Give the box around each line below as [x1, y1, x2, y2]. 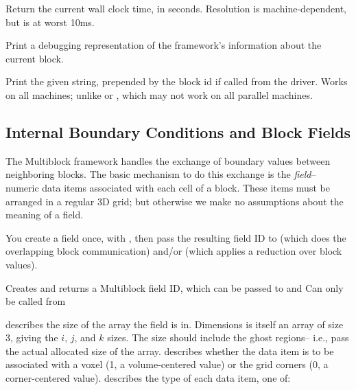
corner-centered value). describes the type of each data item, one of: [5, 371, 291, 385]
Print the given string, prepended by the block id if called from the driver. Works [5, 74, 348, 89]
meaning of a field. [5, 207, 84, 222]
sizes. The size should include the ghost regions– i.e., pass [107, 330, 349, 345]
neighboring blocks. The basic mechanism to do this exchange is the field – [5, 167, 316, 181]
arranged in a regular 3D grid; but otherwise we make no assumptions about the [5, 194, 344, 208]
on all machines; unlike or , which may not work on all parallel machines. [5, 87, 313, 102]
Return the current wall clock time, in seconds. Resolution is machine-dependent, [5, 1, 347, 15]
